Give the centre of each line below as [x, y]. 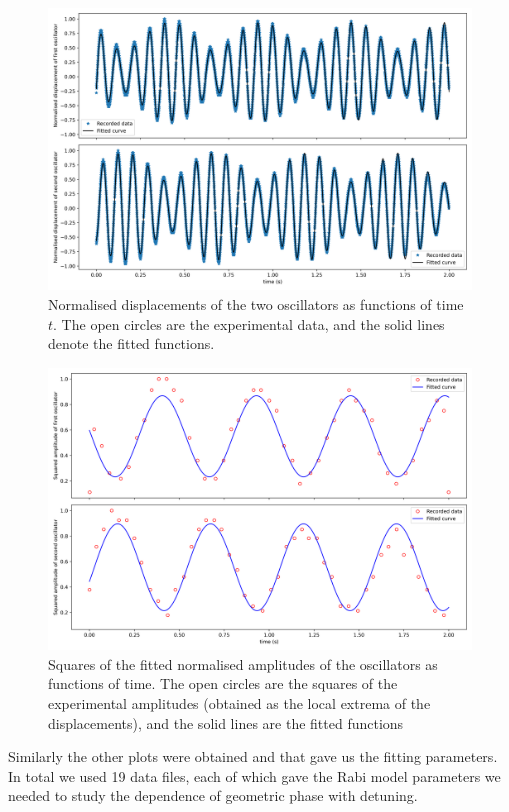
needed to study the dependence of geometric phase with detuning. [213, 795]
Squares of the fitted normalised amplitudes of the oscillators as [243, 663]
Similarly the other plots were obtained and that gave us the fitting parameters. [253, 756]
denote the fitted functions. [131, 343]
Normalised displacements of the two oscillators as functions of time [256, 303]
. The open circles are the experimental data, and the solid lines [249, 323]
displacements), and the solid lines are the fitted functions [226, 722]
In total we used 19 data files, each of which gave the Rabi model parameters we [254, 775]
